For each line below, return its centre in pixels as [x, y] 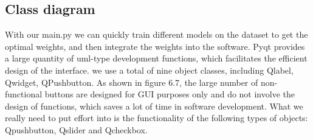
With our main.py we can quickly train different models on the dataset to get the [156, 34]
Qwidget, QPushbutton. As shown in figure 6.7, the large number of [132, 82]
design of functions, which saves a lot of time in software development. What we [154, 106]
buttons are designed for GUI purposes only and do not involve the [170, 94]
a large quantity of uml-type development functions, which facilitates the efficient [156, 58]
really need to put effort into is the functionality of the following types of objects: [156, 118]
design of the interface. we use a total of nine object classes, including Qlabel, [149, 70]
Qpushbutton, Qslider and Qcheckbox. [76, 129]
